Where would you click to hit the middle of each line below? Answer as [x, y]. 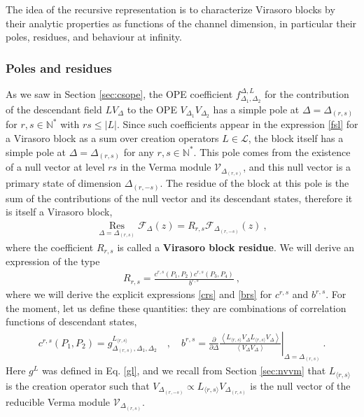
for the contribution [307, 94]
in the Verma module [166, 167]
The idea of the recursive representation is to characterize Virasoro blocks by [170, 9]
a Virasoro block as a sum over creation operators [112, 137]
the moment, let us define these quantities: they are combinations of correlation [176, 308]
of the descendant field [54, 109]
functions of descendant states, [71, 321]
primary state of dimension [64, 183]
